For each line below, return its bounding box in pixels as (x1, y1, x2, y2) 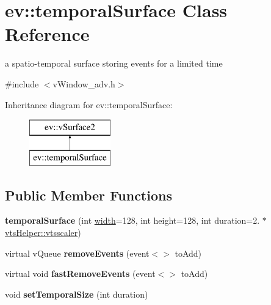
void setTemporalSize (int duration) (5, 287, 148, 300)
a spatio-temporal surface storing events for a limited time (5, 57, 223, 70)
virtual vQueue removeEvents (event (5, 246, 150, 259)
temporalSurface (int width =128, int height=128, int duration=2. (5, 214, 260, 227)
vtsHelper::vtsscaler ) (5, 226, 81, 239)
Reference (5, 21, 90, 46)
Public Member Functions (5, 185, 172, 204)
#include (5, 77, 39, 90)
